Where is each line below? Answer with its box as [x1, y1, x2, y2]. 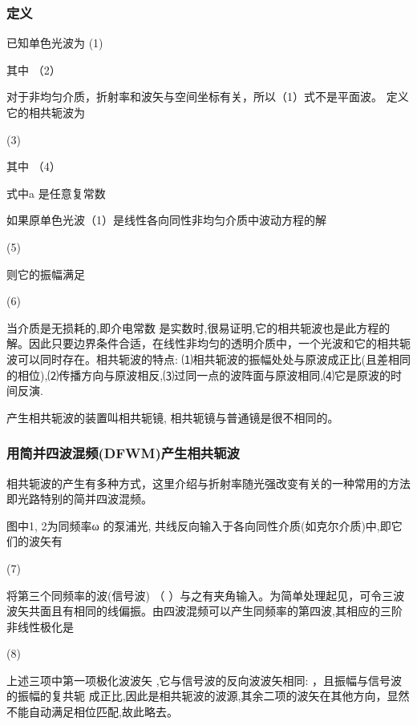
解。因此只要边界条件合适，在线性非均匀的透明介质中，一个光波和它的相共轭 [6, 335, 411, 352]
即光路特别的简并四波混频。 [6, 490, 152, 507]
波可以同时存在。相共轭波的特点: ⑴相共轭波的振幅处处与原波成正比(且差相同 [6, 350, 411, 367]
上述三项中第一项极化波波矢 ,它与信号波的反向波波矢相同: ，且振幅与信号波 [6, 671, 403, 688]
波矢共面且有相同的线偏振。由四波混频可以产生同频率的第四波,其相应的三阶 [6, 602, 403, 619]
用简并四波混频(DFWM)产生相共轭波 [6, 443, 240, 463]
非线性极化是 [6, 618, 74, 634]
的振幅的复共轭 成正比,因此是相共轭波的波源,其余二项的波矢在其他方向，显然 [6, 687, 410, 704]
